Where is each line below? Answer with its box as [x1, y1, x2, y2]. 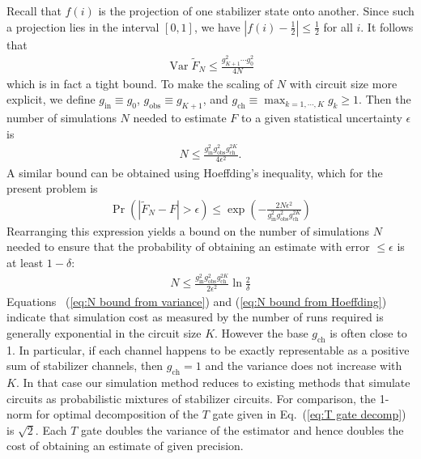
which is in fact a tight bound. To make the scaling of [6, 74, 274, 91]
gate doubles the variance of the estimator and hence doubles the [81, 421, 404, 438]
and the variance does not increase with [205, 357, 402, 374]
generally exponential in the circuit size [6, 324, 202, 341]
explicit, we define [6, 91, 96, 108]
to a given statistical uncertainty [241, 109, 402, 126]
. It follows [360, 18, 414, 35]
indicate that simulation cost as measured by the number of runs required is [6, 308, 384, 325]
